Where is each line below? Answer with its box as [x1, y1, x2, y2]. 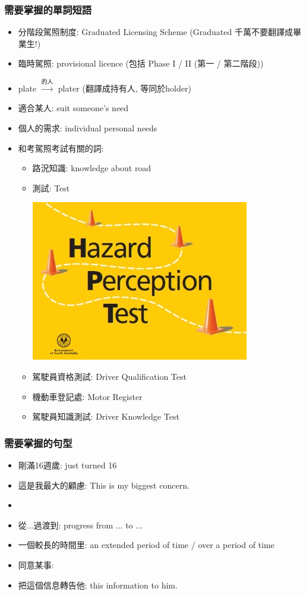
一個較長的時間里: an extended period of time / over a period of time [18, 539, 275, 551]
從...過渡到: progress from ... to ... [18, 518, 143, 531]
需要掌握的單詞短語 [4, 2, 92, 17]
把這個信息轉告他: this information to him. [18, 578, 178, 591]
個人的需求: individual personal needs [18, 121, 157, 134]
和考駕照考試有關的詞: [18, 141, 104, 154]
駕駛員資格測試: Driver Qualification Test [32, 370, 187, 382]
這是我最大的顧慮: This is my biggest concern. [18, 478, 190, 491]
